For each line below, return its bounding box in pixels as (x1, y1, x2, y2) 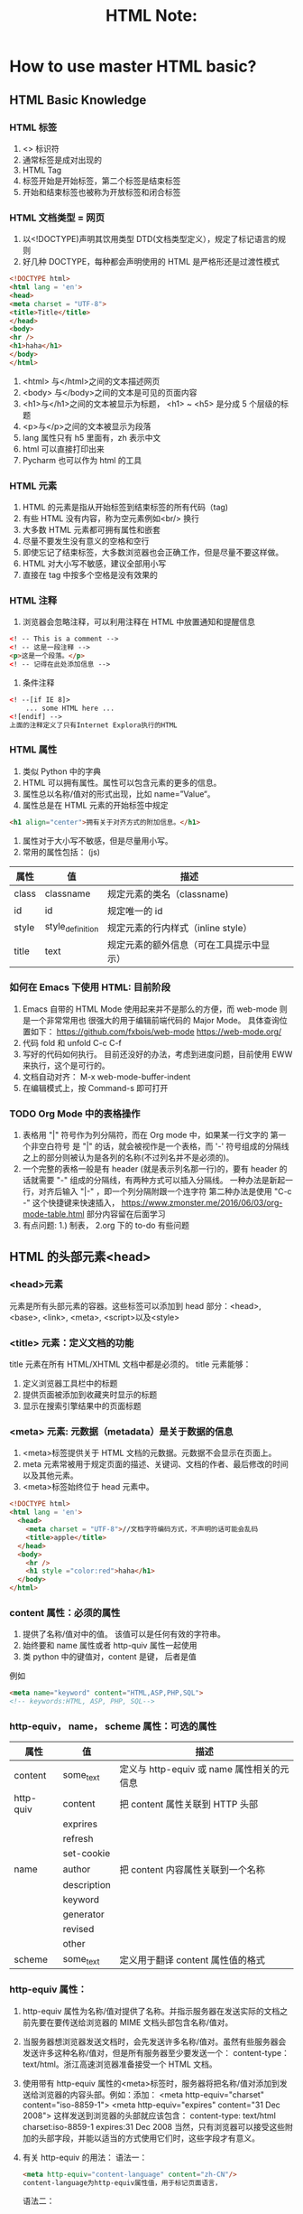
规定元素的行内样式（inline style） (106, 921, 252, 934)
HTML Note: (105, 5, 198, 26)
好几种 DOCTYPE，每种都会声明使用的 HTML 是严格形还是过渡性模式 (22, 257, 280, 267)
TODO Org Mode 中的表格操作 (9, 1107, 141, 1120)
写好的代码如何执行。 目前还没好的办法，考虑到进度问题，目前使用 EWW (22, 1049, 293, 1060)
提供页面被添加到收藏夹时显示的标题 (22, 1389, 158, 1400)
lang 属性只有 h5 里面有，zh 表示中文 (22, 432, 161, 443)
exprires (62, 1817, 97, 1830)
